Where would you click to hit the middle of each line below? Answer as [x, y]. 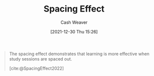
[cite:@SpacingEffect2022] [37, 68]
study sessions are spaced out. [41, 59]
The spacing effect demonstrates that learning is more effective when [79, 54]
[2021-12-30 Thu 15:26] [74, 31]
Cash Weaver [74, 22]
